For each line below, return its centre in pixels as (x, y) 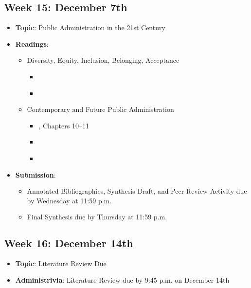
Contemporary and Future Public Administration (100, 109)
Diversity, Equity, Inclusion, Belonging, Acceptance (103, 60)
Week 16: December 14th (69, 243)
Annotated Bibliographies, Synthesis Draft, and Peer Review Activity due (137, 191)
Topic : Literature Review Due (61, 263)
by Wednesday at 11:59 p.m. (69, 200)
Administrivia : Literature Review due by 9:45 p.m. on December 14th (122, 279)
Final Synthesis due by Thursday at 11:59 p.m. (97, 217)
